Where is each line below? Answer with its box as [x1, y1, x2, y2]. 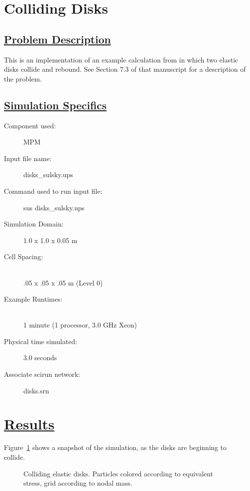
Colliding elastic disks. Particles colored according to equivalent [23, 468, 213, 478]
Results [4, 414, 55, 434]
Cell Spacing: [4, 251, 43, 262]
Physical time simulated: [4, 336, 77, 346]
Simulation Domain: [4, 219, 64, 229]
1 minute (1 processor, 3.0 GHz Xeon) [23, 320, 137, 330]
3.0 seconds [23, 352, 57, 363]
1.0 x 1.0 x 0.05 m [23, 235, 77, 245]
